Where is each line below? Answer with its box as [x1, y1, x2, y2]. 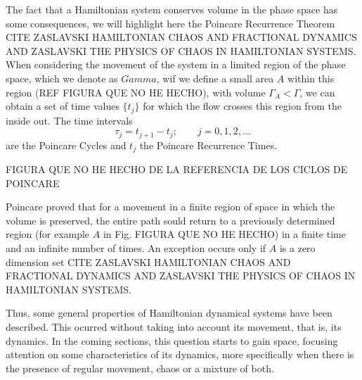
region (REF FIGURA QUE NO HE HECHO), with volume [6, 84, 266, 99]
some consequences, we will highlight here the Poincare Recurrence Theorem [6, 15, 335, 30]
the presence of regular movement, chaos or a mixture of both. [6, 360, 274, 375]
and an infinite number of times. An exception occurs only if [6, 241, 266, 255]
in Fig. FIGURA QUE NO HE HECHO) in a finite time [103, 227, 346, 241]
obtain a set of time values [6, 99, 119, 113]
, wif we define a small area [156, 70, 274, 85]
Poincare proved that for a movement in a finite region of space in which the [6, 199, 335, 214]
